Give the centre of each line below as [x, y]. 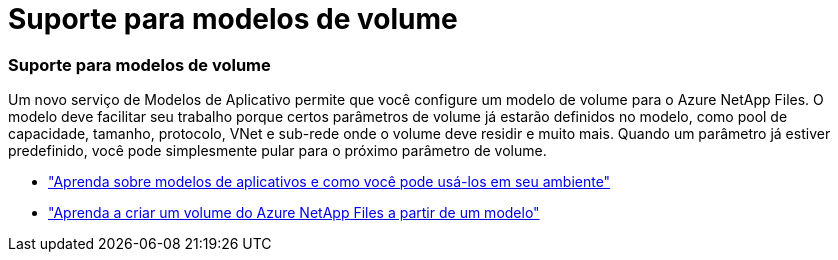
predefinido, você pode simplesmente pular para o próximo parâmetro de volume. [277, 151]
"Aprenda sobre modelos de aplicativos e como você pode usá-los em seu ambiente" [329, 182]
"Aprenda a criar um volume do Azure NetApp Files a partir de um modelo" [294, 213]
